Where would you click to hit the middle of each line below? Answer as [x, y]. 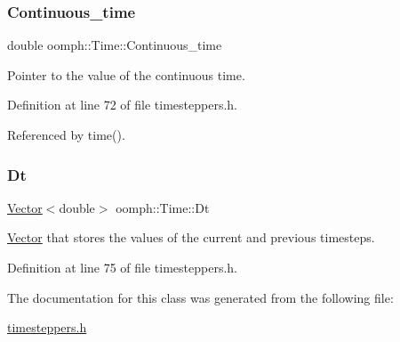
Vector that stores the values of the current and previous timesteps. [191, 237]
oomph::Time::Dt [163, 207]
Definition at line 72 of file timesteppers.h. [123, 105]
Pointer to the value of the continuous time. [126, 74]
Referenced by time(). [66, 134]
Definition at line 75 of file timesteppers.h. [123, 267]
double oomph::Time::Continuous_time [115, 45]
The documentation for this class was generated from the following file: [200, 297]
